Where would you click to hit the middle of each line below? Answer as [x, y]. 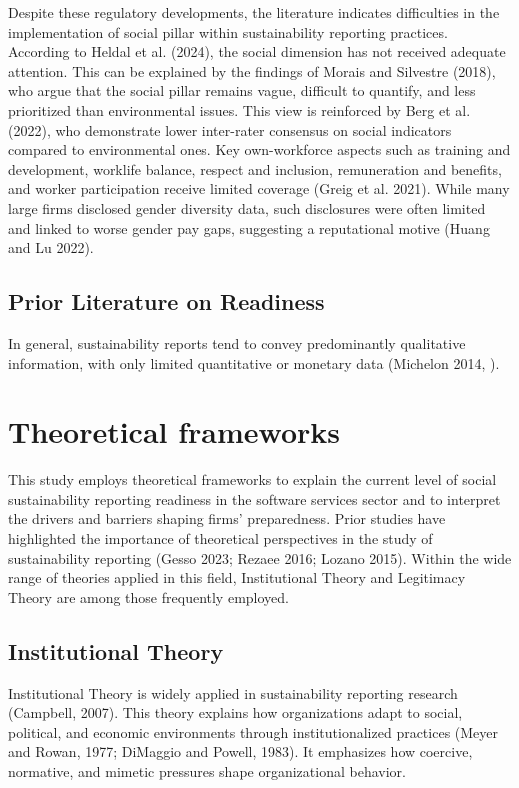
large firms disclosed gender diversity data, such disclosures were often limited [247, 207]
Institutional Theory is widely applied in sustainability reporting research [233, 692]
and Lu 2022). [51, 247]
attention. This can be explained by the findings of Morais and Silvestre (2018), [252, 70]
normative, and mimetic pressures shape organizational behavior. [207, 770]
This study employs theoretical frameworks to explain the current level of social [252, 479]
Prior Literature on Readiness [166, 301]
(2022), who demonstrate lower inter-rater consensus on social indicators [230, 129]
